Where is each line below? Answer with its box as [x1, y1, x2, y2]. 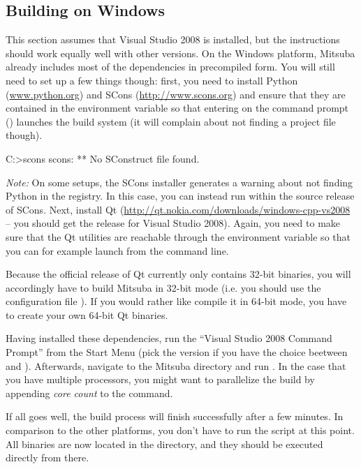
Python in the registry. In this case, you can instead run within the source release [6, 188, 355, 203]
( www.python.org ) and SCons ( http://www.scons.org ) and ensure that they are [6, 87, 346, 101]
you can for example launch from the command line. [6, 243, 229, 258]
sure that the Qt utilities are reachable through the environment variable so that [6, 229, 351, 244]
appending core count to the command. [6, 385, 173, 400]
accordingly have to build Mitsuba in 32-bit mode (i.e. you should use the [6, 280, 321, 295]
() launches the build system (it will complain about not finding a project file [6, 114, 336, 128]
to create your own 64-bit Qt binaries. [6, 307, 168, 322]
